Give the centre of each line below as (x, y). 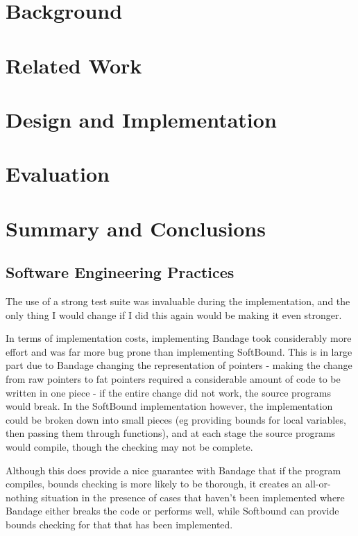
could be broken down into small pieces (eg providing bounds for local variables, (176, 419)
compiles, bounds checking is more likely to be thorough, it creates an (154, 484)
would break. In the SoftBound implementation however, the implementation (169, 406)
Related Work (74, 65)
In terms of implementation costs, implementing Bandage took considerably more (179, 338)
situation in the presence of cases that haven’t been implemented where (193, 497)
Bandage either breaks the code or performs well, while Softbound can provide (172, 511)
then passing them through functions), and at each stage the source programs (171, 433)
